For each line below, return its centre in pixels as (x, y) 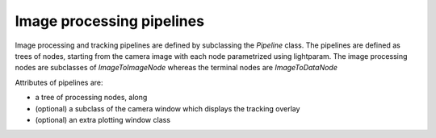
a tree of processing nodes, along (91, 98)
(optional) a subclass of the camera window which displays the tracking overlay (168, 108)
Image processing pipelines (110, 21)
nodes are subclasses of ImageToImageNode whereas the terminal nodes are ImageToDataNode (176, 68)
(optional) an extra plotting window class (103, 119)
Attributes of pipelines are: (59, 82)
